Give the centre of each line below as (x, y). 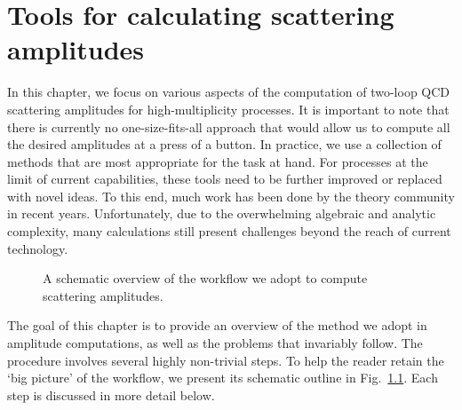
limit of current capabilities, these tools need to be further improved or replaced (225, 179)
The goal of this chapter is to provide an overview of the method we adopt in (217, 325)
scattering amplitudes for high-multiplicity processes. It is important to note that (228, 109)
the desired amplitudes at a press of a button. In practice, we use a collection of (224, 144)
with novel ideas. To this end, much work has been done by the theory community (231, 196)
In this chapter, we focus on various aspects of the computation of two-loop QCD (229, 92)
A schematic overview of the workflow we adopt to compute (205, 278)
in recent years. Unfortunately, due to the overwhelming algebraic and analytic (222, 213)
